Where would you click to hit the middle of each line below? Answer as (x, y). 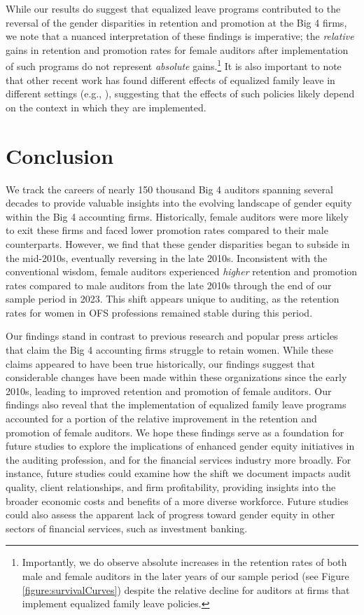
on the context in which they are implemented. (106, 107)
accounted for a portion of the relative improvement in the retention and (161, 419)
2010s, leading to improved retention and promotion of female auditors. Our (169, 391)
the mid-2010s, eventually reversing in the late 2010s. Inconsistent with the (167, 257)
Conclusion (60, 155)
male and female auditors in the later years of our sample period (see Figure (185, 575)
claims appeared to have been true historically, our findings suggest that (160, 363)
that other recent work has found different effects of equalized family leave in (170, 80)
